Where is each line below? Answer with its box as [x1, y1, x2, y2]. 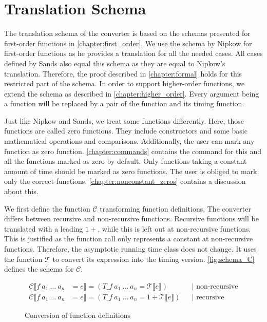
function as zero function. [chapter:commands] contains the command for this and [4, 145, 261, 156]
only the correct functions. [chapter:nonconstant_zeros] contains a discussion [4, 176, 246, 186]
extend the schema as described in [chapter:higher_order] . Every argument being [4, 88, 259, 99]
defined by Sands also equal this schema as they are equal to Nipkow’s [4, 58, 225, 68]
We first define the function [4, 203, 90, 214]
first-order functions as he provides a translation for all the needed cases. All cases [4, 48, 263, 59]
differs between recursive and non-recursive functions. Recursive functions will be [4, 213, 259, 224]
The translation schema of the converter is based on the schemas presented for [4, 28, 251, 39]
